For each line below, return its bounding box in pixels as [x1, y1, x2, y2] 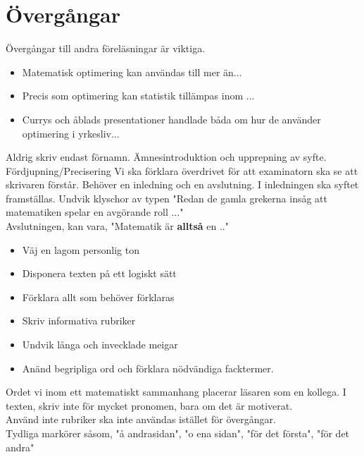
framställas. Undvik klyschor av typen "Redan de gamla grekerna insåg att [6, 190, 328, 205]
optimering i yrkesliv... [22, 126, 120, 140]
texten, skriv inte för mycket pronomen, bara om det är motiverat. [6, 398, 293, 413]
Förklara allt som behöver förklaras [22, 289, 175, 304]
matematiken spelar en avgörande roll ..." [6, 205, 184, 219]
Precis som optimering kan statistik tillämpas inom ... [22, 88, 255, 103]
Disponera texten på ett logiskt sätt [22, 266, 177, 281]
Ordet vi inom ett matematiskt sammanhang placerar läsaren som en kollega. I [6, 384, 346, 399]
